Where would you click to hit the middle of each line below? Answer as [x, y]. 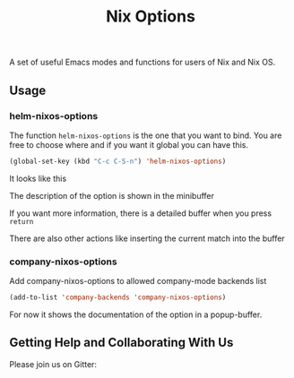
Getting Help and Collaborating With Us [121, 343]
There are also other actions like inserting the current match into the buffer [147, 238]
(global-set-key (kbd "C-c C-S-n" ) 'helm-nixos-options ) [118, 161]
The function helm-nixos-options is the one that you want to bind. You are [146, 135]
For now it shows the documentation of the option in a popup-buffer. [136, 314]
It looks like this [38, 178]
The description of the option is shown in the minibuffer [112, 195]
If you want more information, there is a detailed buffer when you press [140, 213]
